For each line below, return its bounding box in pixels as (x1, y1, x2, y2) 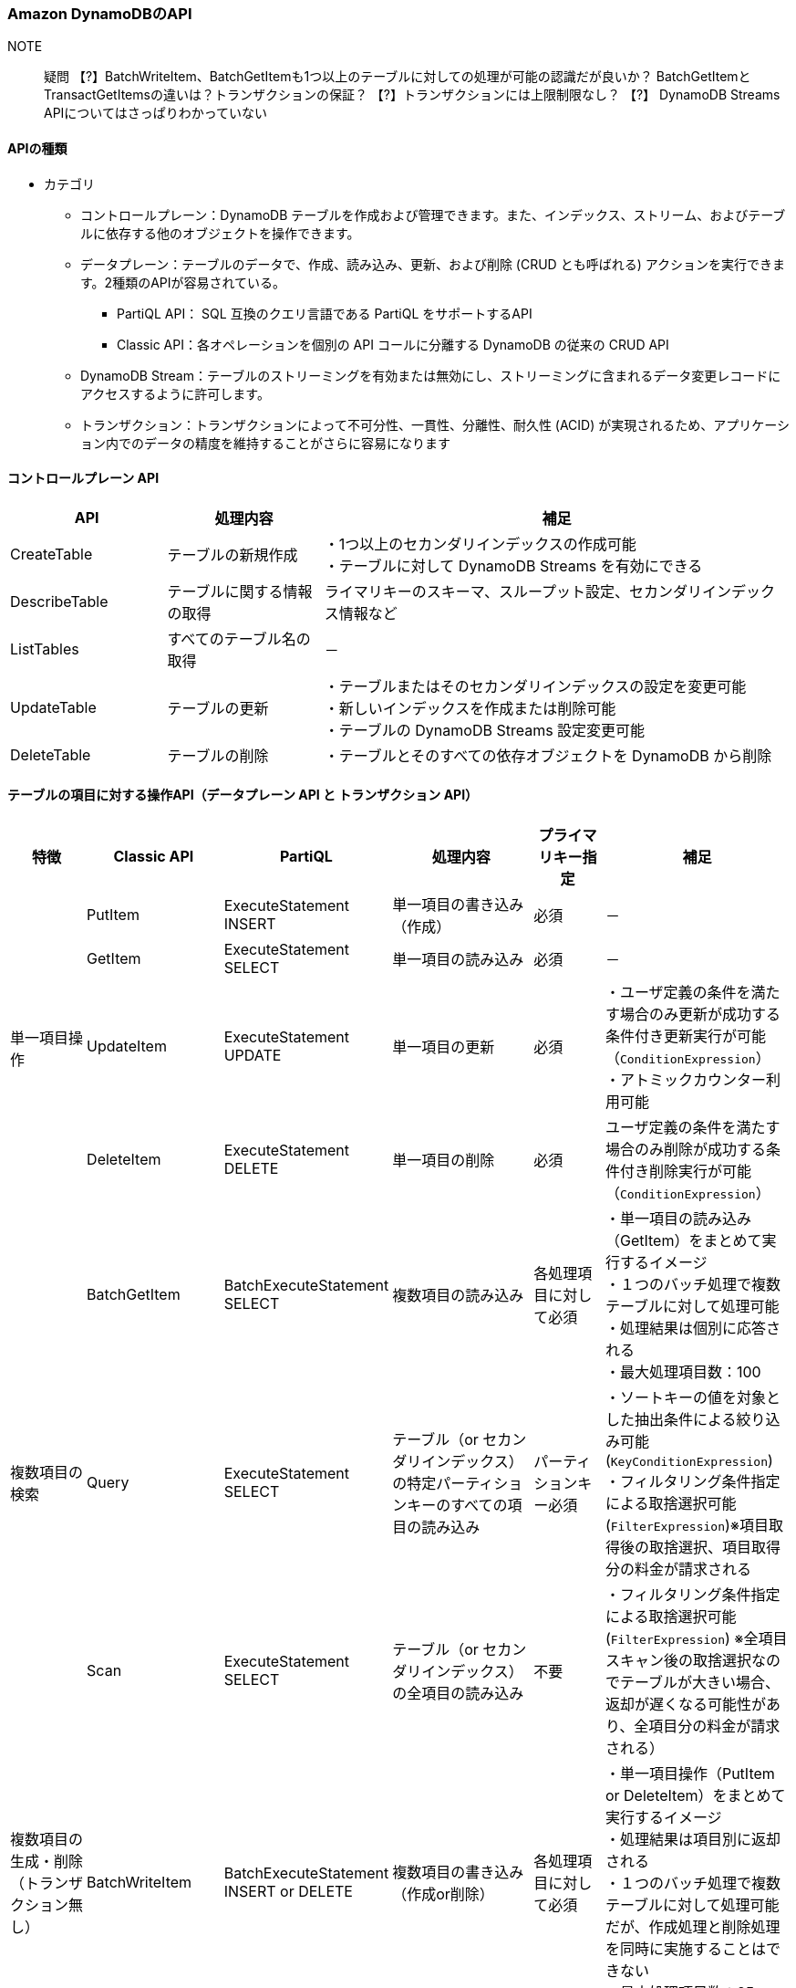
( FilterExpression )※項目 (605, 1516, 770, 1535)
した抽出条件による (605, 1410, 737, 1429)
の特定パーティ (392, 1474, 494, 1493)
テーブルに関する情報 (167, 581, 313, 601)
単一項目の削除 (392, 1151, 495, 1170)
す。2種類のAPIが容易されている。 (80, 274, 286, 290)
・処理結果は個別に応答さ (605, 1319, 780, 1338)
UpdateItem (87, 1037, 167, 1056)
